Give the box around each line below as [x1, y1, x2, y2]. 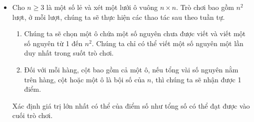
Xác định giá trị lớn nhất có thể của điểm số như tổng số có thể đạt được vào [12, 100, 250, 111]
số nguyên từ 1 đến [24, 38, 83, 48]
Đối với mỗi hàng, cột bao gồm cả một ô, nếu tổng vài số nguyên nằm [24, 64, 239, 74]
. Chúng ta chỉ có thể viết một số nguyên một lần [92, 38, 244, 48]
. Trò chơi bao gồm [176, 2, 234, 12]
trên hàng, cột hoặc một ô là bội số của [24, 74, 145, 84]
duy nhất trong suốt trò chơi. [24, 48, 114, 58]
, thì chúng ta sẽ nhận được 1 [151, 74, 242, 84]
